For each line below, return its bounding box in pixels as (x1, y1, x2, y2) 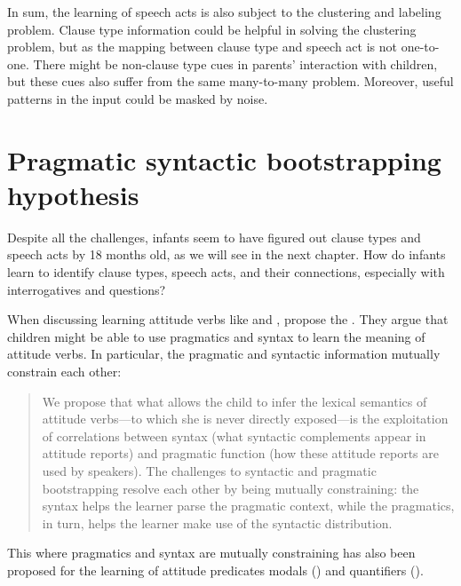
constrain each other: (7, 362, 122, 381)
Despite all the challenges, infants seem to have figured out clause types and (7, 227, 421, 246)
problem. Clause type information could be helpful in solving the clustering (7, 20, 417, 38)
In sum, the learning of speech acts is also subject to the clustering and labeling (7, 3, 441, 20)
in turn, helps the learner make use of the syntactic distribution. (42, 513, 393, 532)
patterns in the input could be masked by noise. (7, 89, 268, 107)
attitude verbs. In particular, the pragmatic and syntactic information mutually (7, 344, 441, 363)
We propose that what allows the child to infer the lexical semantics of (42, 392, 427, 410)
